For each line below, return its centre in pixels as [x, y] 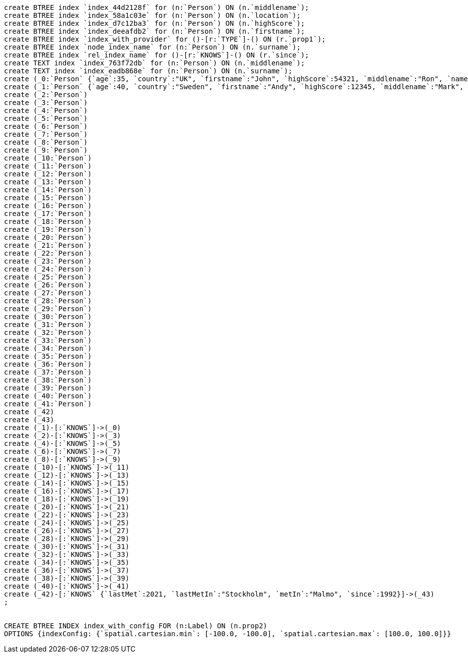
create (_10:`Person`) [48, 158]
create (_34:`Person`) [48, 348]
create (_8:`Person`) [46, 142]
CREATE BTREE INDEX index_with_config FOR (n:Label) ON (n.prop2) [136, 626]
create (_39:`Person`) [48, 388]
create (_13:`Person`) [48, 182]
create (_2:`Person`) [46, 95]
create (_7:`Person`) [46, 134]
